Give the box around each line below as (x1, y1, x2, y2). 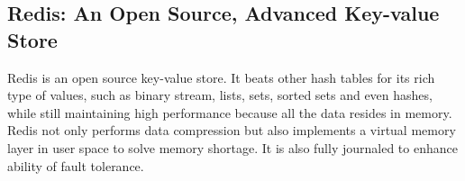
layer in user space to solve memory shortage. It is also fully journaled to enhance (7, 138, 458, 157)
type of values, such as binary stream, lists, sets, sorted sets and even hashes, (7, 86, 433, 104)
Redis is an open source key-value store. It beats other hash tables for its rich (7, 68, 435, 86)
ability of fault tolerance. (7, 156, 144, 175)
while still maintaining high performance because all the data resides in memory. (7, 103, 452, 122)
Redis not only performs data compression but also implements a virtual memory (7, 121, 456, 140)
